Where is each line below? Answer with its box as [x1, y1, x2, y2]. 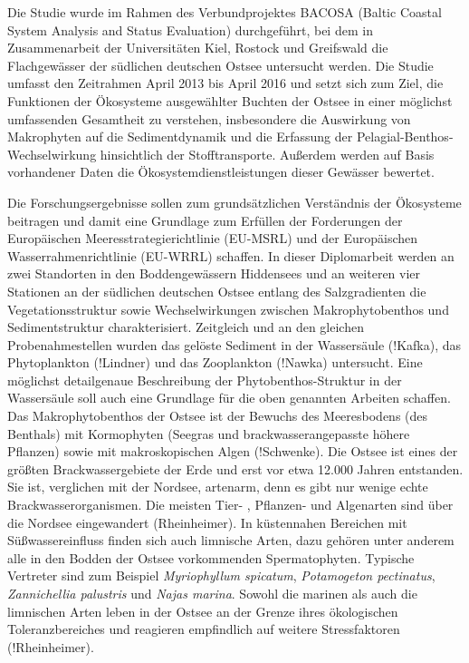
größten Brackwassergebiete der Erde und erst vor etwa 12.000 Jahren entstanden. [7, 459, 464, 478]
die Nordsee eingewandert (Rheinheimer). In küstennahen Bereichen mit [7, 512, 407, 531]
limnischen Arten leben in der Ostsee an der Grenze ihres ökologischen [7, 601, 398, 620]
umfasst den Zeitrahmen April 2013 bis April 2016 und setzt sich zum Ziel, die [7, 73, 444, 93]
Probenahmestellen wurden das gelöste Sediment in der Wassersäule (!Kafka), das [7, 335, 462, 354]
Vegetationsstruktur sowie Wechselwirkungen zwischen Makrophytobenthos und [7, 299, 449, 318]
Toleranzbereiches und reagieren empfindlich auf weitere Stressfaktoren [7, 619, 400, 639]
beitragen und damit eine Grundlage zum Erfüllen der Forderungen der [7, 210, 403, 229]
